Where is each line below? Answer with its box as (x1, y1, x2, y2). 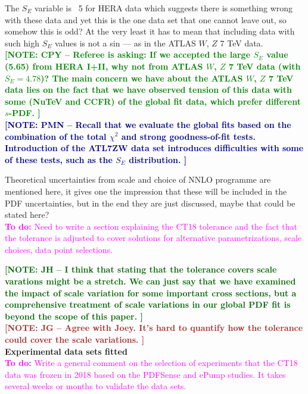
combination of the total (5, 130, 107, 142)
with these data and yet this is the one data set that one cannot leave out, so (5, 13, 287, 26)
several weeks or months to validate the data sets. (5, 380, 186, 392)
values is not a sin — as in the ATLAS (54, 36, 196, 49)
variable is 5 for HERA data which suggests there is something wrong (35, 2, 293, 14)
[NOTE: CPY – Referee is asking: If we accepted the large (5, 48, 251, 61)
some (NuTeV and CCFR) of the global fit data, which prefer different (5, 95, 301, 107)
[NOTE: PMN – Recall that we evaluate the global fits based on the (5, 118, 291, 130)
